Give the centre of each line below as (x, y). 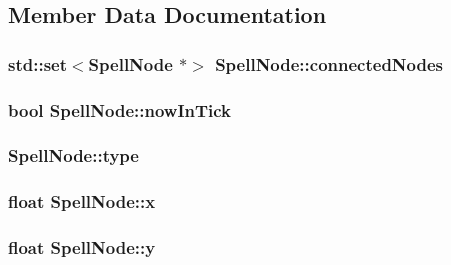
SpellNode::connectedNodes (329, 63)
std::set (37, 63)
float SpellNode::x (82, 201)
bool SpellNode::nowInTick (120, 109)
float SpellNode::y (82, 247)
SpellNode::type (73, 155)
